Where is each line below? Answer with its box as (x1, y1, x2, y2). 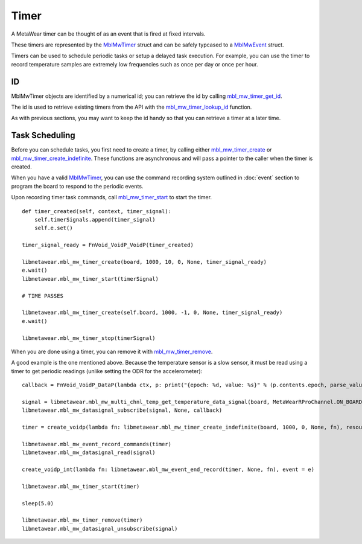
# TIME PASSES (22, 292, 63, 299)
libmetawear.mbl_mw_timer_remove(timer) (22, 517, 143, 523)
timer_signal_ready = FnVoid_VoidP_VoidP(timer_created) (22, 242, 194, 249)
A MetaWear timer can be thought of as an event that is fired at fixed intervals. (11, 30, 206, 37)
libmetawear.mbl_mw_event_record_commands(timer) (22, 441, 172, 447)
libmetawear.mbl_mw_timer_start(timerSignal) (22, 275, 159, 282)
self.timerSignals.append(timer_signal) (34, 216, 156, 223)
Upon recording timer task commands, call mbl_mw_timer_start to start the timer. (11, 194, 212, 201)
